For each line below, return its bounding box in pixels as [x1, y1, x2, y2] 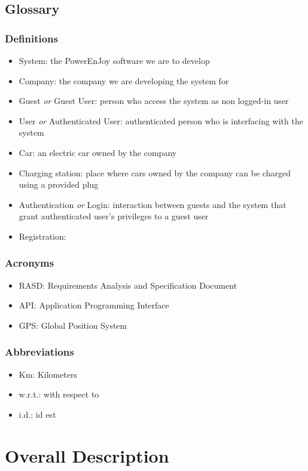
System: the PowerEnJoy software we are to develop [19, 54, 210, 66]
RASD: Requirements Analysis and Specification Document [19, 279, 237, 291]
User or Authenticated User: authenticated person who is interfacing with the [19, 114, 303, 127]
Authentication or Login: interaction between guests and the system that [19, 198, 286, 210]
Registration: [19, 230, 66, 242]
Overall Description [5, 443, 169, 467]
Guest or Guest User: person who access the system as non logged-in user [19, 94, 289, 107]
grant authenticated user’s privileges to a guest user [19, 210, 209, 222]
